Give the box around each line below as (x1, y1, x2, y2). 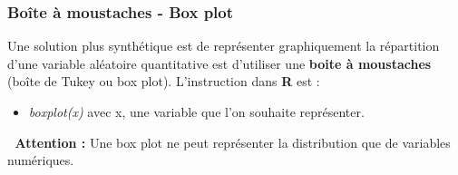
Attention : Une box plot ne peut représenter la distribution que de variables (15, 132, 451, 151)
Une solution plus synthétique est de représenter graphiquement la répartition (7, 36, 440, 55)
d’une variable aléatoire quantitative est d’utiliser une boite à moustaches (7, 53, 432, 73)
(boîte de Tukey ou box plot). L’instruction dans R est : (7, 72, 320, 91)
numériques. (7, 151, 74, 170)
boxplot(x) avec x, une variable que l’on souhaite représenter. (28, 102, 365, 121)
